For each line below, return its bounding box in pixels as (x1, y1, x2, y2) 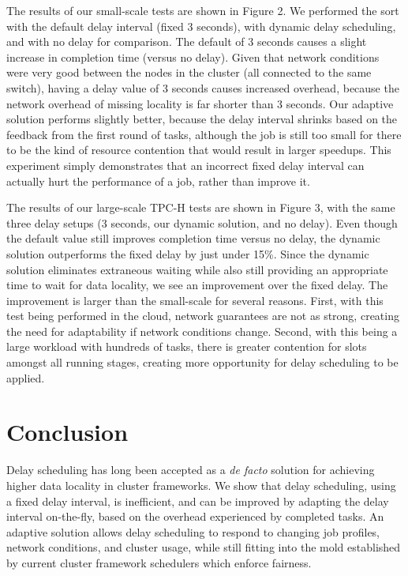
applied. (6, 369, 45, 386)
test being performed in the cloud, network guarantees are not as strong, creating (6, 307, 399, 324)
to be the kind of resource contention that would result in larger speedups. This (6, 141, 391, 158)
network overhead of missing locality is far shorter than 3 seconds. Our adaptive (6, 95, 394, 111)
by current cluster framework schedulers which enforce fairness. (6, 554, 312, 570)
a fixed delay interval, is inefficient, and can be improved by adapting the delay (6, 492, 389, 509)
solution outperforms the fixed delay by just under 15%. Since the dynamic (6, 245, 369, 262)
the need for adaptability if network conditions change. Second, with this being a (6, 322, 398, 339)
